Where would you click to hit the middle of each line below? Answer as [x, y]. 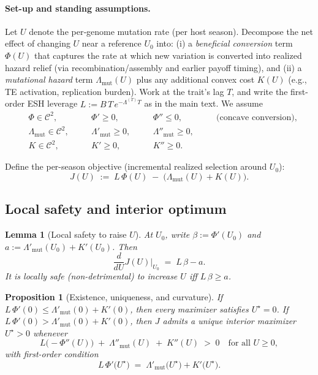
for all [239, 343]
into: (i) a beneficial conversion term [225, 43]
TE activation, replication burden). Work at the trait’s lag [115, 91]
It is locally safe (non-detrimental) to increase [91, 276]
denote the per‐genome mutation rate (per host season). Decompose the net [171, 31]
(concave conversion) [256, 117]
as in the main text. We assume [203, 103]
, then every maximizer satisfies [189, 309]
